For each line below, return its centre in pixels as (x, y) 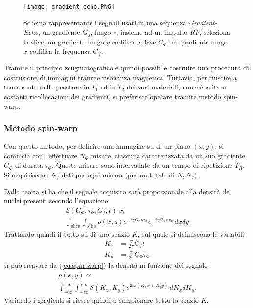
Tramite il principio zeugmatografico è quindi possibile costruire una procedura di (126, 68)
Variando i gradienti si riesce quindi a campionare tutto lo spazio (101, 300)
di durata (29, 165)
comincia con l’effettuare (41, 155)
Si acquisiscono (26, 175)
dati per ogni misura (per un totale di (118, 175)
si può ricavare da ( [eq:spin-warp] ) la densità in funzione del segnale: (107, 265)
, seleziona (215, 32)
